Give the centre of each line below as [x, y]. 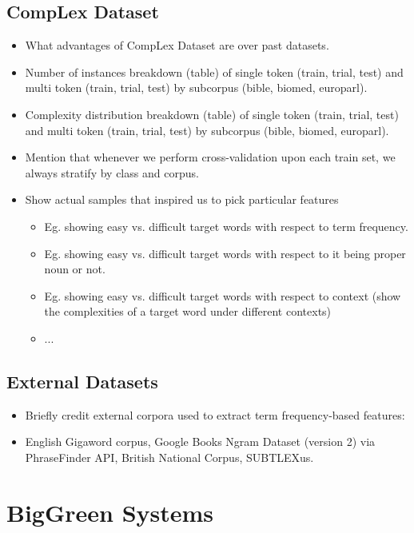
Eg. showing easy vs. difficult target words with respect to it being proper [225, 253]
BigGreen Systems [110, 512]
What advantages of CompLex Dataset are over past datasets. [177, 45]
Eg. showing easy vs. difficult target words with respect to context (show [223, 295]
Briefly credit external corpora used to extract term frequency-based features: [215, 414]
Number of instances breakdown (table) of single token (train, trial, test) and [214, 72]
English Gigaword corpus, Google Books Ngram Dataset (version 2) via [200, 442]
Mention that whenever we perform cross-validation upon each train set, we [210, 157]
